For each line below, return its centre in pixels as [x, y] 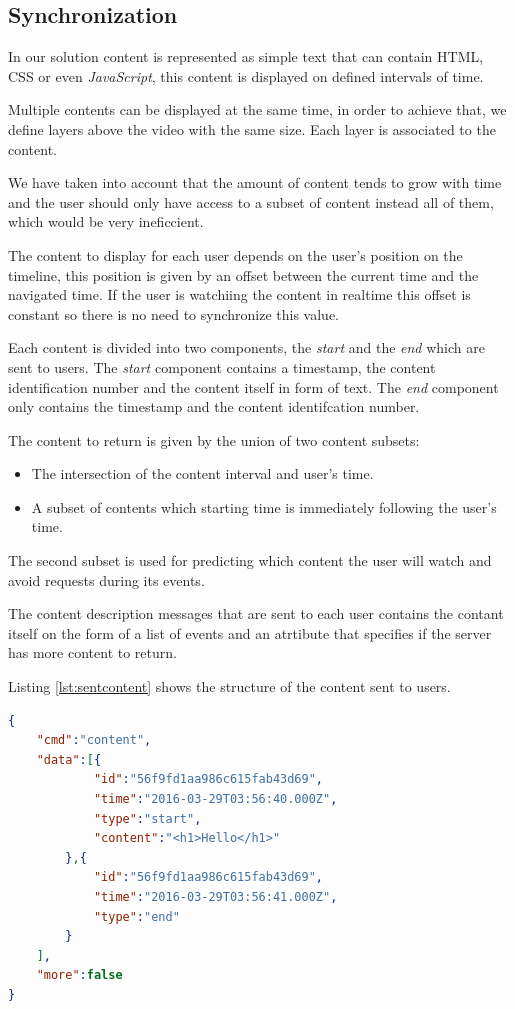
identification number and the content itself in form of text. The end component [253, 386]
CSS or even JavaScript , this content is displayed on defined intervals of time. [246, 75]
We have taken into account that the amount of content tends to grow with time [255, 182]
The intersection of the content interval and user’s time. [202, 473]
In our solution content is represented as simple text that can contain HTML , [246, 56]
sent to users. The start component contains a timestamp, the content [222, 366]
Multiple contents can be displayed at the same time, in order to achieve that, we [257, 109]
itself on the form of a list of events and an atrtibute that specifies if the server [250, 632]
